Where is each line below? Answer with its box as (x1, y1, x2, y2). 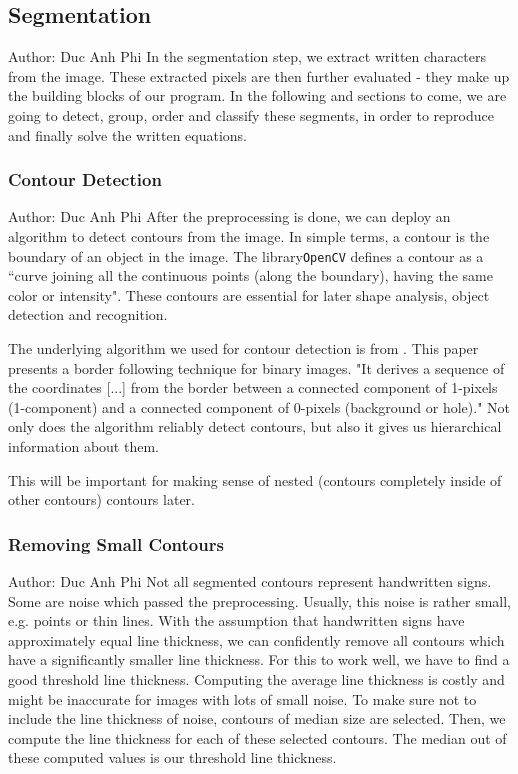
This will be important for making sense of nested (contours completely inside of (8, 469, 502, 490)
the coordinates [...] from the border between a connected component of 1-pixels (8, 377, 498, 398)
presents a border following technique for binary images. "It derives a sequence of (8, 357, 505, 378)
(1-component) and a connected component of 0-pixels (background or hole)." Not (8, 396, 511, 417)
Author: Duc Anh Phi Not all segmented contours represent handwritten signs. (8, 570, 492, 591)
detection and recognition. (8, 304, 168, 325)
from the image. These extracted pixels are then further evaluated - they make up (8, 65, 510, 86)
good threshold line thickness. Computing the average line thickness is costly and (8, 668, 505, 689)
